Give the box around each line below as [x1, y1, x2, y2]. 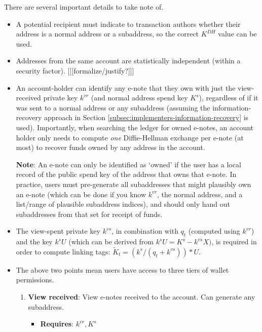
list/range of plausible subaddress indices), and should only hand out [16, 199, 231, 209]
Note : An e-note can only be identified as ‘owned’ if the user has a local [16, 159, 241, 169]
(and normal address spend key [91, 92, 188, 103]
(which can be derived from [68, 236, 154, 247]
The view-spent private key [16, 226, 100, 236]
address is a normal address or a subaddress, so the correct [16, 28, 199, 39]
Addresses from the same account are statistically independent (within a [16, 55, 241, 66]
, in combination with [111, 226, 178, 236]
